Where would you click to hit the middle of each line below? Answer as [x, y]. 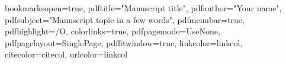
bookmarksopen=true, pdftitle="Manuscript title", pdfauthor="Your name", [143, 8]
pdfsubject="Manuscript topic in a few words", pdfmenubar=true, [125, 19]
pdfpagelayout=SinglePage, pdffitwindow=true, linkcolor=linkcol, [124, 42]
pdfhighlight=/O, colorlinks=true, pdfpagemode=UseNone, [113, 31]
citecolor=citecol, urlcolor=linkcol [66, 54]
